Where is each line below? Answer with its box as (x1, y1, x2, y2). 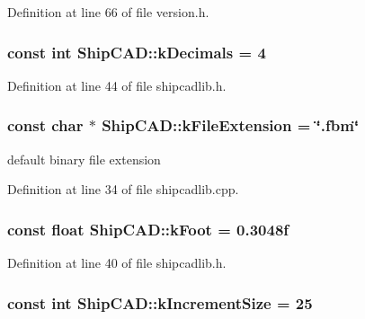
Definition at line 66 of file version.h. (7, 3, 209, 21)
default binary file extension (7, 149, 161, 168)
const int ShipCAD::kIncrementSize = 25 (7, 291, 313, 314)
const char (7, 114, 84, 137)
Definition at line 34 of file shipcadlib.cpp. (7, 180, 239, 199)
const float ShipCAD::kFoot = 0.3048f (7, 217, 289, 240)
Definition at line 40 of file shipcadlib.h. (7, 253, 227, 272)
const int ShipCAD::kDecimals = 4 (7, 40, 266, 63)
